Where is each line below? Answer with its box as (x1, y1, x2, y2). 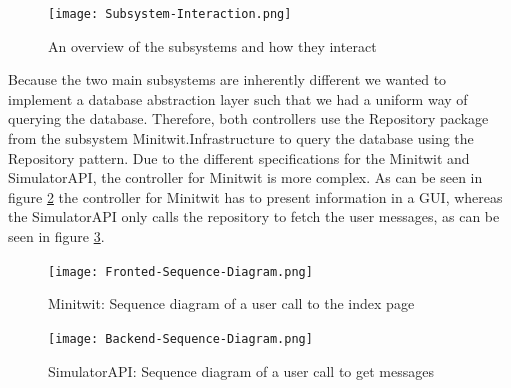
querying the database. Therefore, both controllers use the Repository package (8, 108, 489, 129)
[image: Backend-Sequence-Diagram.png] (48, 331, 313, 346)
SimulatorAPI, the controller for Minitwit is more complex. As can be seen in (8, 167, 483, 188)
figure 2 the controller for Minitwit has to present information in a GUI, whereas (8, 186, 503, 207)
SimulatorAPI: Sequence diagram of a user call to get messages (48, 360, 434, 381)
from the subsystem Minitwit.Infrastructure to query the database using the (8, 128, 474, 149)
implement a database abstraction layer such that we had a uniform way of (8, 88, 468, 109)
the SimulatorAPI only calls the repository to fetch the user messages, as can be (8, 206, 500, 227)
